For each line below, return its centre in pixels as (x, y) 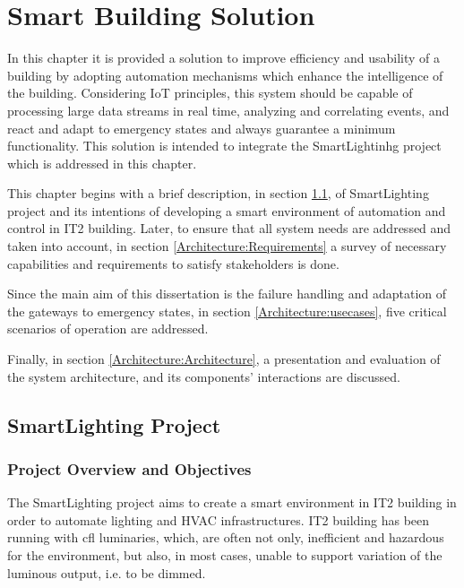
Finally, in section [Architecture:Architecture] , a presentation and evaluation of (224, 359)
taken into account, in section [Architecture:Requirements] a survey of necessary (227, 246)
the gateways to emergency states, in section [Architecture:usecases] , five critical (227, 311)
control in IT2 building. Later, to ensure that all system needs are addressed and (229, 228)
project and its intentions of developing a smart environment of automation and (227, 210)
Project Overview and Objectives (129, 468)
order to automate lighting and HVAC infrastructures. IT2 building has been (219, 519)
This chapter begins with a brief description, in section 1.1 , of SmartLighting (218, 193)
